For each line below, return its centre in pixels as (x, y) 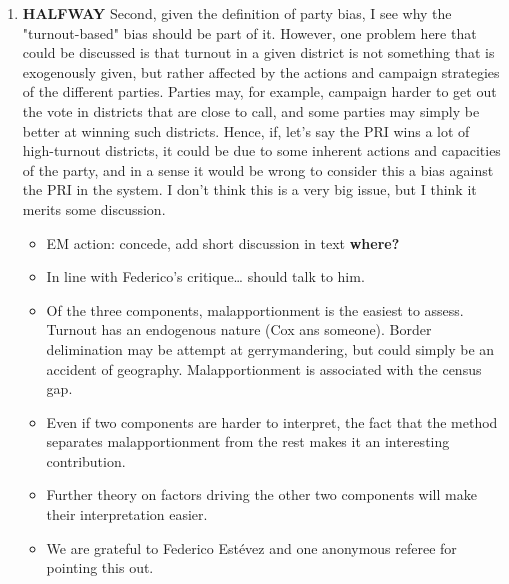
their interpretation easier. (127, 514)
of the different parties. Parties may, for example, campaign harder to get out (259, 91)
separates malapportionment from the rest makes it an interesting (248, 441)
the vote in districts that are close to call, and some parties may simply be (251, 110)
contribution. (86, 460)
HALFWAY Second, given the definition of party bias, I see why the (237, 13)
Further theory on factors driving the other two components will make (261, 494)
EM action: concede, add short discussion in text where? (223, 242)
